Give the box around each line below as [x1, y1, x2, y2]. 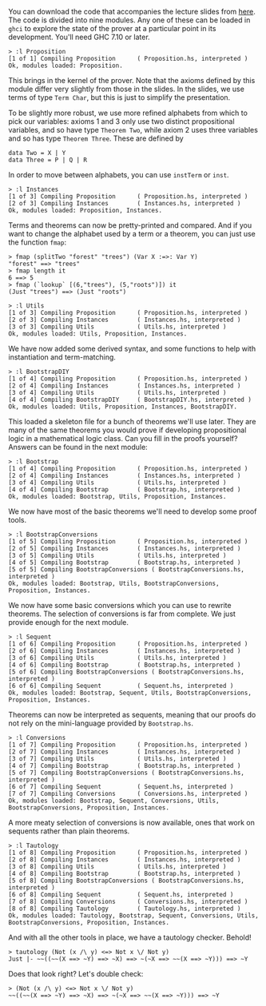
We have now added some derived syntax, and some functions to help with [8, 344, 256, 353]
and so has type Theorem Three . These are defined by [8, 133, 184, 143]
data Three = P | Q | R [8, 156, 88, 164]
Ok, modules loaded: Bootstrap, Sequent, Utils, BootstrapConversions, [8, 689, 252, 697]
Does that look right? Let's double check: [8, 969, 144, 978]
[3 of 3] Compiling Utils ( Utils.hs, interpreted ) [8, 323, 227, 331]
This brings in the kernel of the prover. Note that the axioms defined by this [8, 76, 256, 85]
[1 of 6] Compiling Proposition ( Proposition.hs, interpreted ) [8, 640, 248, 648]
